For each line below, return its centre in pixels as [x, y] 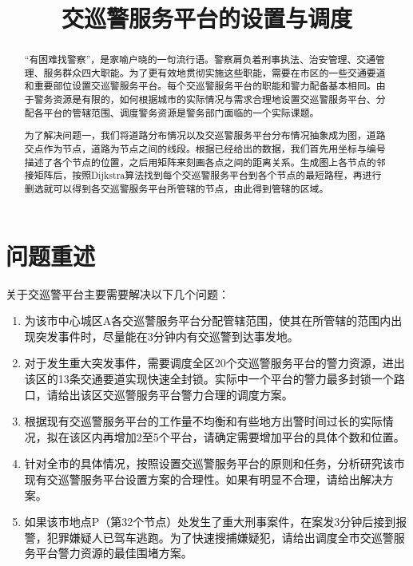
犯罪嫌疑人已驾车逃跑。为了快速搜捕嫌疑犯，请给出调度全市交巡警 [220, 537]
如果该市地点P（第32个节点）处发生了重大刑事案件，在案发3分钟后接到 [210, 522]
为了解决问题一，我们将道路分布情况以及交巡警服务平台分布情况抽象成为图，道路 [205, 135]
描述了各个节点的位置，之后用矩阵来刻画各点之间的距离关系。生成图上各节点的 [200, 162]
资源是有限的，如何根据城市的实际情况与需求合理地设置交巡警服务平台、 [214, 99]
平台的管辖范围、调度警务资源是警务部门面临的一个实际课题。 [181, 112]
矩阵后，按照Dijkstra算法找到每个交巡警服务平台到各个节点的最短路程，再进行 [208, 175]
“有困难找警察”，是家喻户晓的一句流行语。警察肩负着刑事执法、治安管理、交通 [200, 59]
